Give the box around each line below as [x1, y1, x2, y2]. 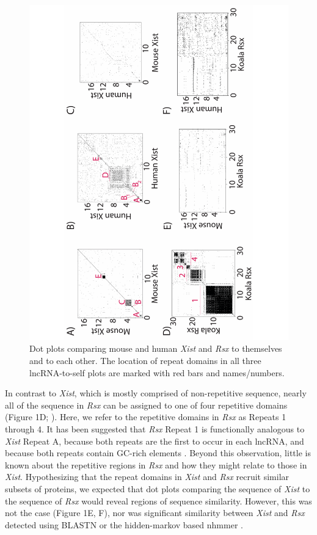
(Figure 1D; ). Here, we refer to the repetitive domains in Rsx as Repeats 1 [5, 410, 286, 423]
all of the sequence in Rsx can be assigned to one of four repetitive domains [5, 398, 288, 411]
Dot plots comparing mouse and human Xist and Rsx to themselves [29, 342, 282, 355]
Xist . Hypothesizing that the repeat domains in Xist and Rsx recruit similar [5, 470, 290, 483]
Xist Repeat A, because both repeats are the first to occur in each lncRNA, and [5, 434, 304, 447]
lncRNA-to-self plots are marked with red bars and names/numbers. [29, 366, 285, 379]
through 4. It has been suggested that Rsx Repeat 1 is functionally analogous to [5, 423, 305, 435]
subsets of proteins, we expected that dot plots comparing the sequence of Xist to [5, 482, 310, 495]
